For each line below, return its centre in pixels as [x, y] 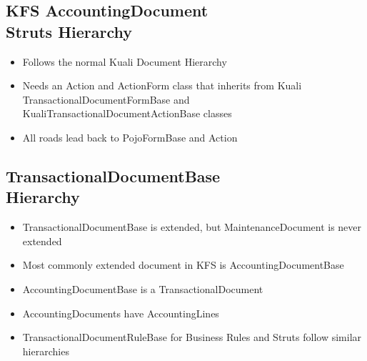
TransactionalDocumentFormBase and [106, 99]
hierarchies [46, 351]
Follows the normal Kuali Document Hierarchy [125, 61]
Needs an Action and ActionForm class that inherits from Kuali [162, 85]
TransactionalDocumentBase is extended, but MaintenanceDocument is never [192, 227]
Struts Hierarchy [69, 31]
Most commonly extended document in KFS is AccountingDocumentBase [183, 265]
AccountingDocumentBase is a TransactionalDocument [143, 288]
